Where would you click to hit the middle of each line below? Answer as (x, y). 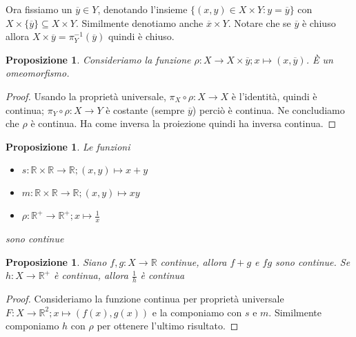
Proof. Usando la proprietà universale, (86, 96)
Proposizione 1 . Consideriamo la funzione (98, 59)
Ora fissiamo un (39, 9)
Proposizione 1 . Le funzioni (68, 146)
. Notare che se (259, 22)
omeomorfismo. (38, 73)
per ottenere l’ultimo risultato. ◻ (168, 326)
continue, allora (194, 261)
